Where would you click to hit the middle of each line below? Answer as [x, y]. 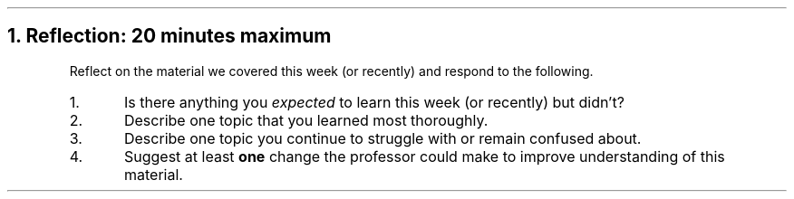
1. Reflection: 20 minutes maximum [169, 36]
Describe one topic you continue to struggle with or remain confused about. [382, 138]
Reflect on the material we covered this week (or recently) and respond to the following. [331, 71]
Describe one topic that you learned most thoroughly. [306, 120]
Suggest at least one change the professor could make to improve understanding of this [424, 156]
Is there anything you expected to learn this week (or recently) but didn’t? [374, 102]
